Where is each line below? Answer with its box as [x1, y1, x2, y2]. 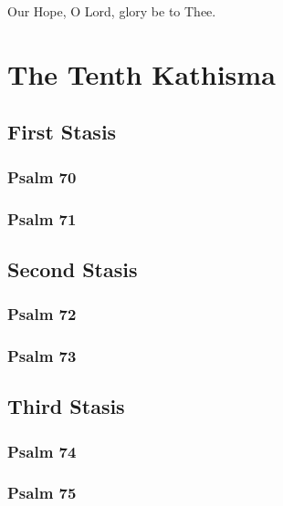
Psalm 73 [7, 344, 77, 367]
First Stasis [7, 118, 117, 146]
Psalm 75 [7, 481, 77, 504]
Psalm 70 [7, 165, 77, 188]
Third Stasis [7, 392, 125, 420]
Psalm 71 [7, 207, 77, 230]
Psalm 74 [7, 439, 77, 462]
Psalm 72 [7, 303, 77, 325]
